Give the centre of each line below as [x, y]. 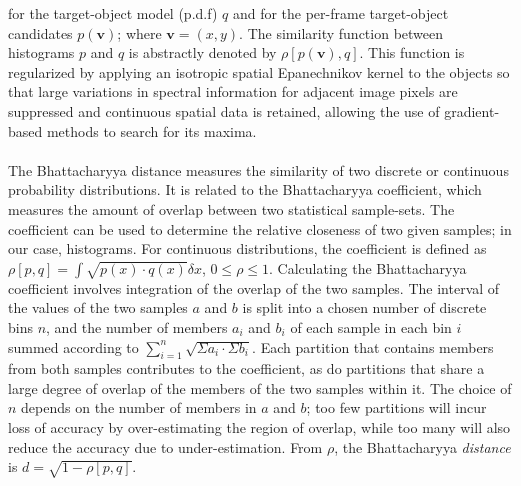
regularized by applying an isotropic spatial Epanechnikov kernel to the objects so [259, 71]
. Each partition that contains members [373, 346]
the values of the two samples [98, 307]
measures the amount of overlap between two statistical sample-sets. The [231, 208]
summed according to [73, 346]
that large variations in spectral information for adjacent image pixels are [233, 91]
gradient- [472, 110]
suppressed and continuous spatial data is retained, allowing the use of [224, 110]
